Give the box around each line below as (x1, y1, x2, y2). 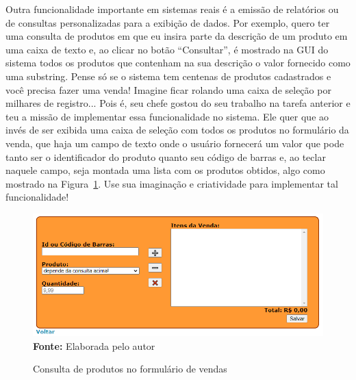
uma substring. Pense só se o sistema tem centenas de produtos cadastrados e (5, 68, 331, 83)
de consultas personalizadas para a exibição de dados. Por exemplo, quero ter (5, 15, 330, 29)
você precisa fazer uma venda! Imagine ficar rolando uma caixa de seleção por (5, 82, 331, 97)
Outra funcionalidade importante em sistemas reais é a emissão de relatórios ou (5, 2, 339, 16)
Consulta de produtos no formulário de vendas (33, 362, 227, 376)
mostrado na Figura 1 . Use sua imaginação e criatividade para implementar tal (5, 176, 338, 190)
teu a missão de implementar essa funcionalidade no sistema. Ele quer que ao (5, 109, 329, 123)
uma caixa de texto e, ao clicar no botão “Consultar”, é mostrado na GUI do (5, 42, 329, 56)
